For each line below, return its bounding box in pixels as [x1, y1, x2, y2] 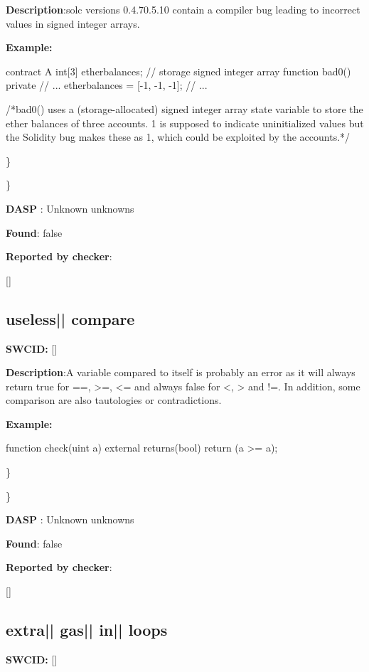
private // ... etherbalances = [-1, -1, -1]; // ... [6, 78, 208, 92]
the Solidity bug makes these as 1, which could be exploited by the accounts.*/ [6, 129, 351, 144]
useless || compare [6, 307, 135, 329]
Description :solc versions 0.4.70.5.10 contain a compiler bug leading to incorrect [6, 2, 360, 16]
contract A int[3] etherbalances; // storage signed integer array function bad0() [6, 63, 351, 78]
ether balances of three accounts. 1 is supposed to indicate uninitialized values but [6, 115, 364, 130]
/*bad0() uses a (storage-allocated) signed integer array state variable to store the [6, 101, 363, 116]
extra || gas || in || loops [6, 619, 168, 641]
